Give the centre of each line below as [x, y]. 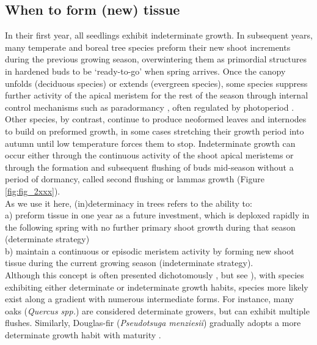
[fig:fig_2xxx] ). [33, 191]
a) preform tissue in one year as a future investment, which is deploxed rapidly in [157, 215]
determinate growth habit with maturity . [83, 335]
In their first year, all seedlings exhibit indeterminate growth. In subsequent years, [159, 35]
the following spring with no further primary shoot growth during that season [150, 227]
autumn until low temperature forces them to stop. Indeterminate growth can [150, 143]
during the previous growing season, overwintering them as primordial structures [156, 59]
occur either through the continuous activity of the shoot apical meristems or [149, 155]
